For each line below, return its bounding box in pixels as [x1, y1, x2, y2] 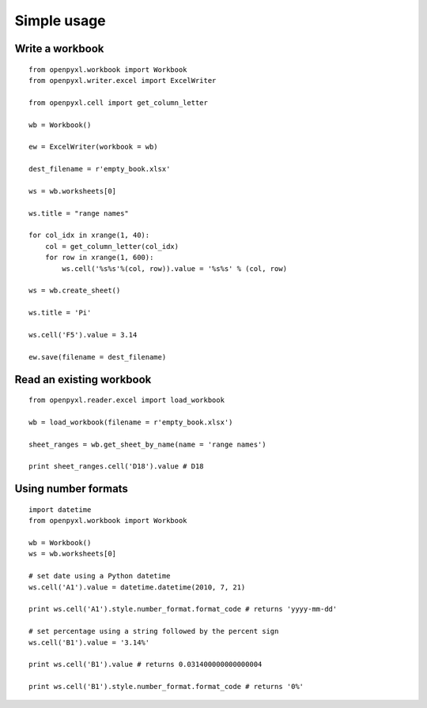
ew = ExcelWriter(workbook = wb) [28, 142, 158, 152]
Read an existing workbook [14, 372, 152, 386]
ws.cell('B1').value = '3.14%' [28, 638, 150, 647]
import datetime [28, 505, 92, 514]
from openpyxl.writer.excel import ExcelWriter [28, 76, 217, 85]
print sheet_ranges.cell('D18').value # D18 [28, 462, 205, 471]
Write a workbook [14, 42, 104, 55]
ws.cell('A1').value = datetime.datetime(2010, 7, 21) [28, 582, 246, 592]
